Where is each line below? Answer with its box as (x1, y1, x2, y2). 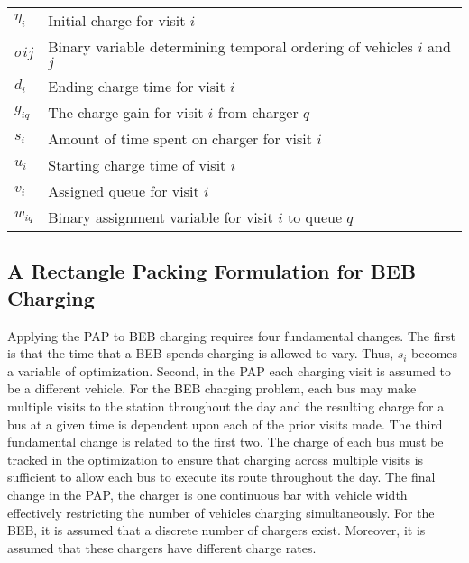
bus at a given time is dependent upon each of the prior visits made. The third (7, 414, 443, 433)
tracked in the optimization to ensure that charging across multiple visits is (7, 449, 424, 468)
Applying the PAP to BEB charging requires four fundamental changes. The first (7, 326, 455, 345)
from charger (217, 102, 299, 123)
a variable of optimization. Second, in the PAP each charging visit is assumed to (7, 361, 451, 380)
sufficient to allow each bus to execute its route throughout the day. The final (7, 467, 436, 486)
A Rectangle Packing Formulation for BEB (7, 257, 417, 285)
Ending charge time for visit (48, 76, 225, 97)
